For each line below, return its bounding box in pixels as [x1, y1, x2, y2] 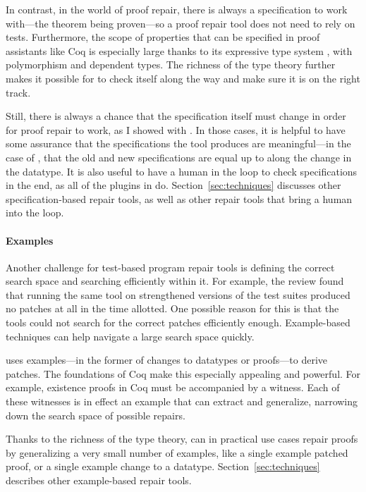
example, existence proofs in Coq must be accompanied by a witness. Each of [6, 380, 340, 395]
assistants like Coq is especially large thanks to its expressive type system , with [6, 43, 353, 58]
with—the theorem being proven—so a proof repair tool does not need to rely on [6, 16, 355, 30]
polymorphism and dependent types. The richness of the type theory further [6, 57, 336, 72]
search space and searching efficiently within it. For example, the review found [6, 273, 344, 288]
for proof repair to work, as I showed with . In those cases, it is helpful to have [6, 122, 346, 137]
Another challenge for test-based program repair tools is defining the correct [6, 259, 335, 274]
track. [6, 85, 31, 99]
